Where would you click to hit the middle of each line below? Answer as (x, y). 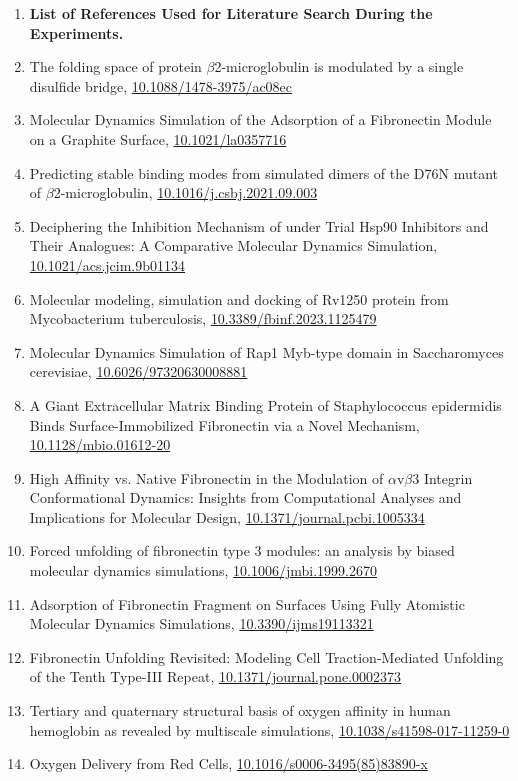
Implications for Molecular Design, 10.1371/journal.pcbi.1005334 (227, 516)
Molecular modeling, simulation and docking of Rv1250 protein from (239, 298)
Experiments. (76, 32)
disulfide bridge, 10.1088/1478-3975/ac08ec (161, 85)
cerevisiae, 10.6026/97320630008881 (138, 371)
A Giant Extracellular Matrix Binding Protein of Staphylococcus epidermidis (265, 404)
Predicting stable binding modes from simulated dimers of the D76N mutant (264, 172)
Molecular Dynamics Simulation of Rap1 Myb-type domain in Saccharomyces (266, 351)
